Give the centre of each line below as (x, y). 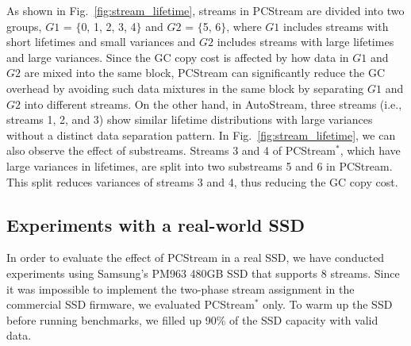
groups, (24, 26)
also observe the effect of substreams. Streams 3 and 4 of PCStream (171, 150)
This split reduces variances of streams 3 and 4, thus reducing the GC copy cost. (202, 181)
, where (244, 26)
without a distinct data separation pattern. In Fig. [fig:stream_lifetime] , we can (201, 135)
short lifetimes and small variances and (101, 42)
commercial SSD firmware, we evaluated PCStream (131, 304)
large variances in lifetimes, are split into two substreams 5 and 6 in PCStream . (200, 165)
